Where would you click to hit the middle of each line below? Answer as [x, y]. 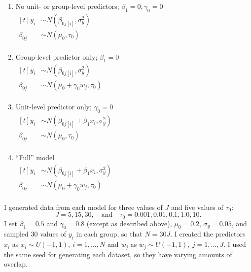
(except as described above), [129, 223]
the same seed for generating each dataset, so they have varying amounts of [118, 254]
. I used [235, 244]
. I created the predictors [208, 234]
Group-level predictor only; [56, 56]
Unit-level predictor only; [54, 107]
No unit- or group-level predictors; [67, 6]
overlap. [16, 264]
